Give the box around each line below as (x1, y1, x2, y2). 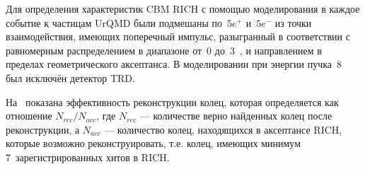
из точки (274, 15, 312, 30)
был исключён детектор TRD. (6, 70, 135, 85)
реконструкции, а (6, 122, 80, 136)
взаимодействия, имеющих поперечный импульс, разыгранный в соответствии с (6, 29, 350, 44)
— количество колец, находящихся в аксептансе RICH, (104, 122, 342, 136)
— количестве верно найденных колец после (139, 108, 332, 123)
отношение (6, 108, 52, 123)
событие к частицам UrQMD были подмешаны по (6, 15, 223, 30)
